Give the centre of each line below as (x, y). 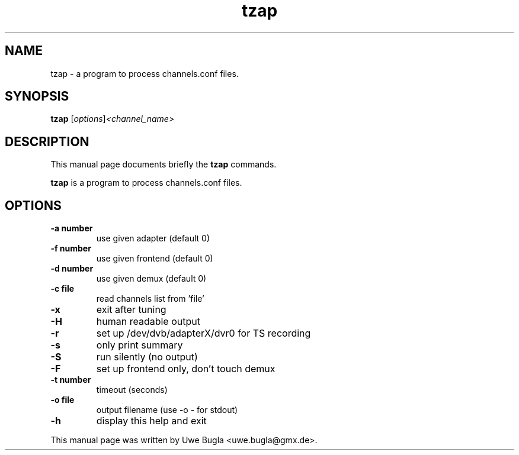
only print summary (140, 345)
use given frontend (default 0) (155, 259)
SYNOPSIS (37, 96)
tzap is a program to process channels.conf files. (146, 183)
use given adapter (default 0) (153, 238)
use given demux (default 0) (151, 279)
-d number (72, 269)
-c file (63, 289)
